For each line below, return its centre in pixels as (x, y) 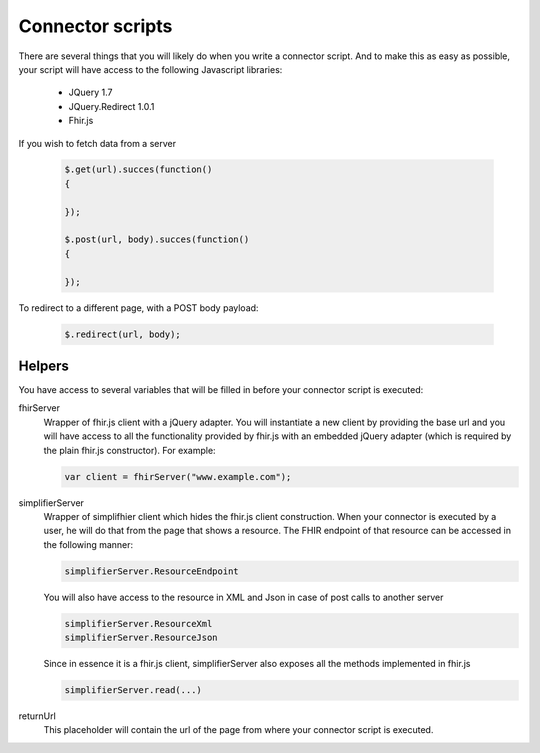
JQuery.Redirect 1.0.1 (111, 106)
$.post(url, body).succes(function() (157, 239)
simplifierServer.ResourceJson (141, 638)
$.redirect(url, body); (123, 334)
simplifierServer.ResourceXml (138, 623)
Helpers (43, 365)
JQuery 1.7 (90, 92)
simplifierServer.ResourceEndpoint (151, 571)
